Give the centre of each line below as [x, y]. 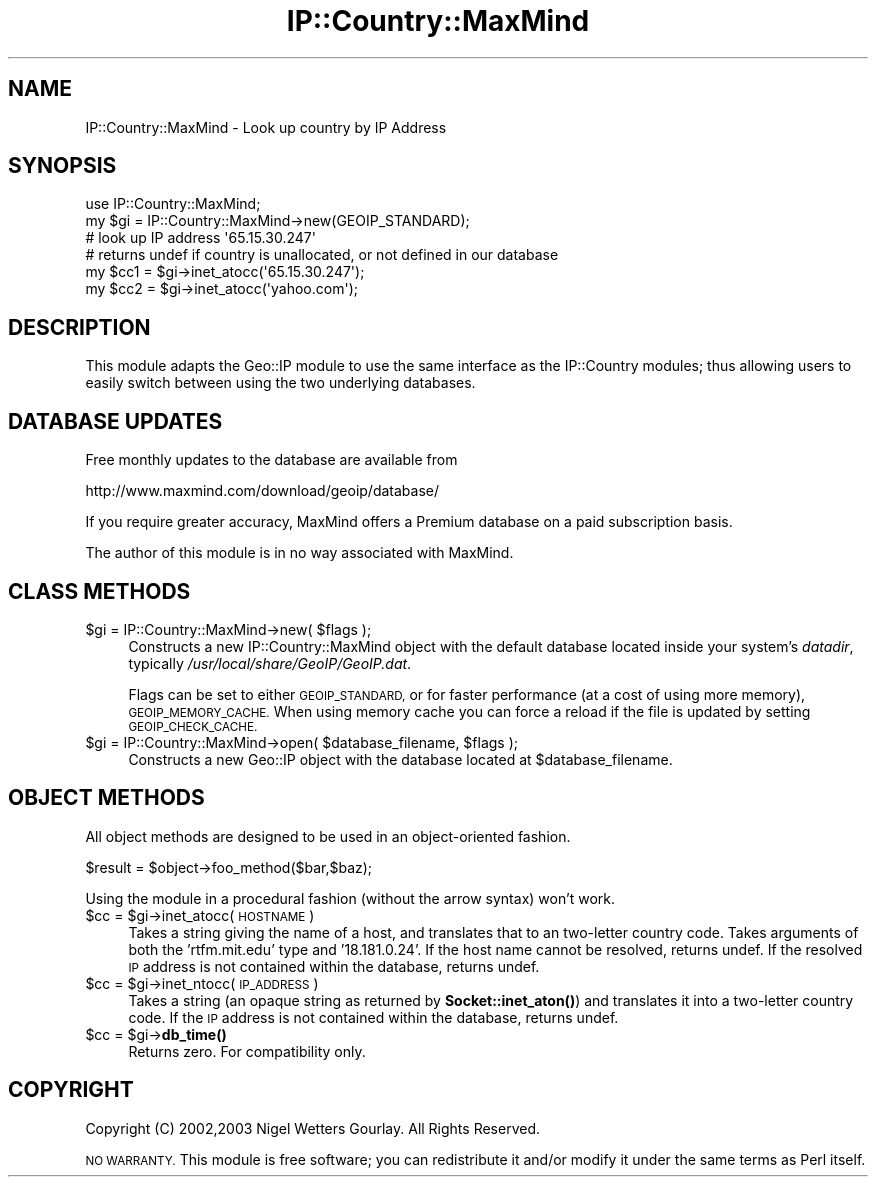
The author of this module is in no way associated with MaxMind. [299, 553]
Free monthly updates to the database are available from [271, 460]
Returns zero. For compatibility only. [247, 1051]
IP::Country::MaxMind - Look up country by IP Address [266, 127]
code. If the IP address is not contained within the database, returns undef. [373, 1017]
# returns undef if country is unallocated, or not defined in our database [322, 255]
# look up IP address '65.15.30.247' [200, 238]
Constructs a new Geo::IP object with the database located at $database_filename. [400, 759]
